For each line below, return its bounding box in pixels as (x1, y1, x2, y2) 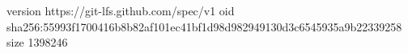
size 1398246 (6, 34, 68, 51)
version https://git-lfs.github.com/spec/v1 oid (6, 2, 235, 18)
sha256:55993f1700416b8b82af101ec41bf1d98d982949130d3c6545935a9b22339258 (6, 18, 402, 35)
